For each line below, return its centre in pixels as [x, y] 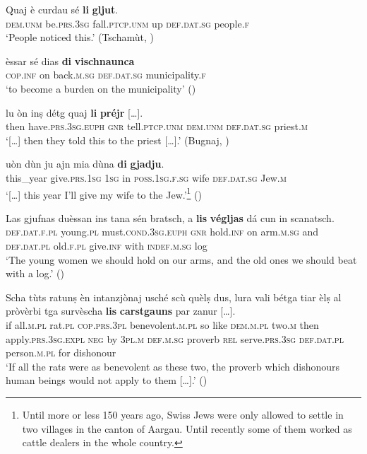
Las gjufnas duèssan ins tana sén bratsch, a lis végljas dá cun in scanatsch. [170, 217]
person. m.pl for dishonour [61, 353]
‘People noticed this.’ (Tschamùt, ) [80, 37]
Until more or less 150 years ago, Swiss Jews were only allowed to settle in [183, 414]
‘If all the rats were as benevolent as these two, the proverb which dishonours [173, 366]
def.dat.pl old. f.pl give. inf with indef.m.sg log [107, 245]
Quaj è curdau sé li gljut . [62, 9]
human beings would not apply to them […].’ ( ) [107, 380]
